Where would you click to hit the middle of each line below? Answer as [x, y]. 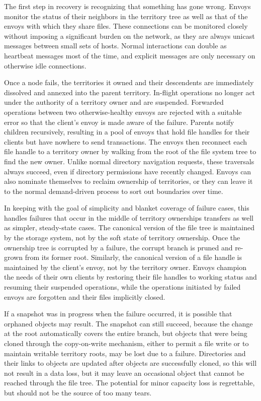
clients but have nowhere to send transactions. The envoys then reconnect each [126, 141]
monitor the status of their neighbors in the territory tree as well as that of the [126, 16]
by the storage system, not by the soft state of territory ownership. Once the [122, 238]
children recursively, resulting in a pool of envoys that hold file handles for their [127, 132]
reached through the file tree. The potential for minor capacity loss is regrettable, [129, 383]
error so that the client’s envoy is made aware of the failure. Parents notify [119, 122]
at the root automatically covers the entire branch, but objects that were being [126, 333]
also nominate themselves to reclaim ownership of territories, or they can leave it [128, 181]
